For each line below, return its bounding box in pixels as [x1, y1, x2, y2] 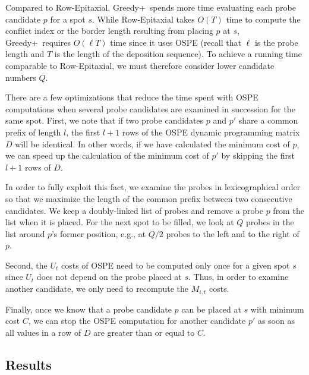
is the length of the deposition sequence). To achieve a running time [54, 48, 302, 60]
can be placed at [181, 302, 241, 315]
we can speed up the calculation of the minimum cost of [5, 149, 209, 162]
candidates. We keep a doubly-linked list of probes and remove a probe [5, 204, 263, 216]
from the [273, 204, 304, 216]
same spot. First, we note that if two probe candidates [5, 114, 204, 127]
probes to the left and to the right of [166, 227, 299, 240]
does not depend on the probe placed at [36, 270, 182, 283]
